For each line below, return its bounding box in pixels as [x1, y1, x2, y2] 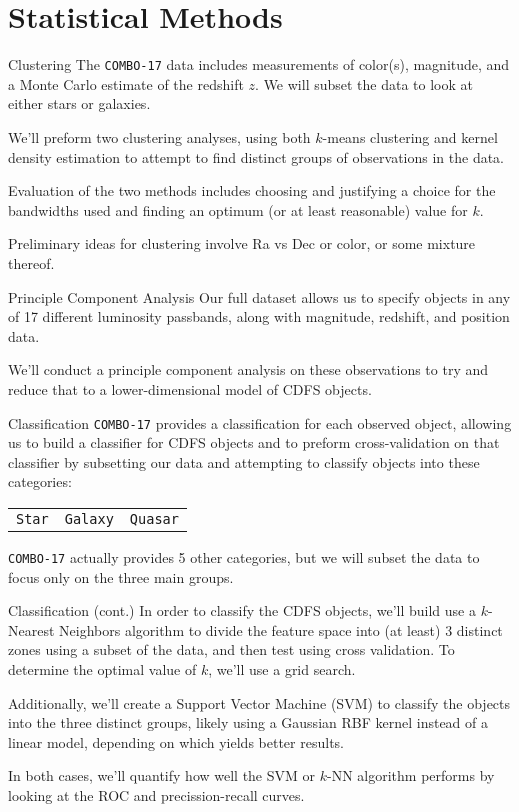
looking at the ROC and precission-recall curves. [8, 784, 305, 805]
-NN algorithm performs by [326, 765, 495, 786]
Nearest [8, 619, 55, 640]
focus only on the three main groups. [8, 566, 234, 587]
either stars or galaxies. [8, 93, 151, 114]
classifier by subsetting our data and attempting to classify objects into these [8, 451, 480, 472]
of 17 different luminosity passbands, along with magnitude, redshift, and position [8, 306, 510, 327]
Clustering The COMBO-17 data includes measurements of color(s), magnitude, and [8, 54, 510, 75]
